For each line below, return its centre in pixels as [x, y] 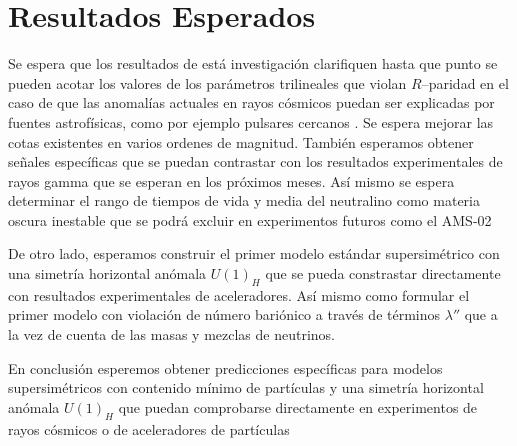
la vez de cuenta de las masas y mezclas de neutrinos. [172, 334]
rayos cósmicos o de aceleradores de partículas [149, 428]
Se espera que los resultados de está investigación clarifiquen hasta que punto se [253, 63]
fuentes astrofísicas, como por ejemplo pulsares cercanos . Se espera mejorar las [251, 121]
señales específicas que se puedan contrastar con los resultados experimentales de [255, 161]
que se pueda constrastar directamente [383, 273]
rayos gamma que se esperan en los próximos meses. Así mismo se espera [231, 180]
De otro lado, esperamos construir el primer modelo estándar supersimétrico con [254, 253]
